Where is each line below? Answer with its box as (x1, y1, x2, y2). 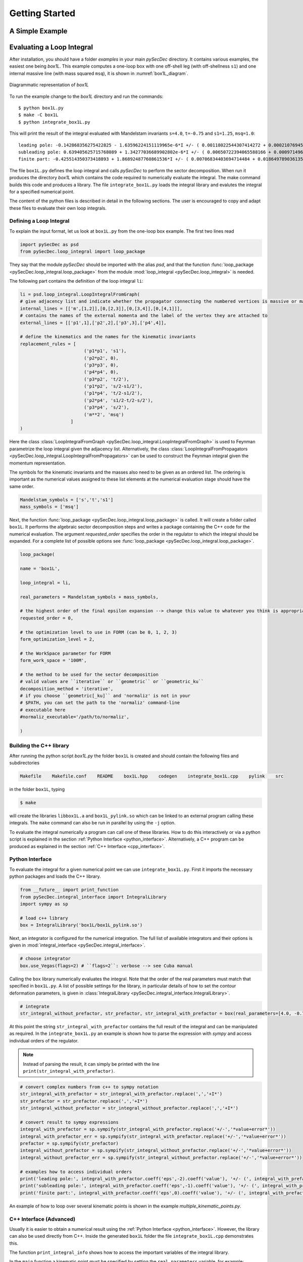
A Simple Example (9, 27, 68, 35)
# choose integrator (20, 956, 71, 962)
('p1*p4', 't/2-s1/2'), (83, 390, 143, 396)
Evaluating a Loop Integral (9, 43, 93, 51)
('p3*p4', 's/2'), (83, 404, 130, 410)
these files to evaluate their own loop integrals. (9, 205, 107, 211)
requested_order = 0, (20, 615, 74, 621)
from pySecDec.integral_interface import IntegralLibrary (20, 894, 167, 900)
